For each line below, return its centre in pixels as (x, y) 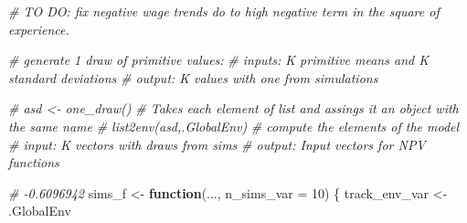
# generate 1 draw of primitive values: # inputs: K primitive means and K (218, 60)
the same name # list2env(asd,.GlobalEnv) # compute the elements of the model (234, 126)
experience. (39, 29)
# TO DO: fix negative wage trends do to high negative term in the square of (224, 11)
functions (34, 162)
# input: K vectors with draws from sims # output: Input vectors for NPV (217, 144)
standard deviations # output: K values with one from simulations (193, 77)
